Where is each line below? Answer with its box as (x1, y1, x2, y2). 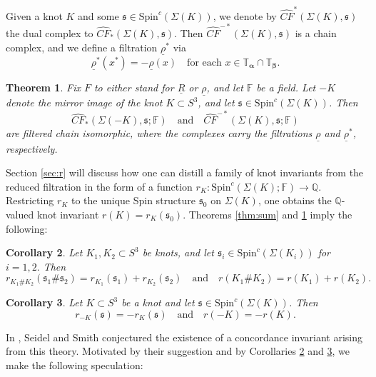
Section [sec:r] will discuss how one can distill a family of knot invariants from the (6, 165, 364, 180)
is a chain (295, 26, 337, 41)
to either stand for (93, 79, 174, 94)
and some (78, 8, 119, 23)
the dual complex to (6, 26, 93, 41)
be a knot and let (121, 295, 195, 310)
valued (6, 206, 34, 221)
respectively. (6, 141, 58, 156)
